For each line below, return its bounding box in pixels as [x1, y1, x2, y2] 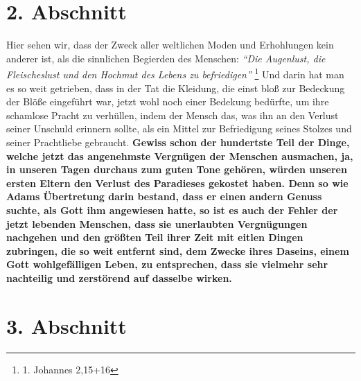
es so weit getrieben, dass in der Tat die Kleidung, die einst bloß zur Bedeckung [6, 80, 345, 95]
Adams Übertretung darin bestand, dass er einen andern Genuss [6, 189, 322, 204]
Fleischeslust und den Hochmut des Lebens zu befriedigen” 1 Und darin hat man [6, 65, 344, 81]
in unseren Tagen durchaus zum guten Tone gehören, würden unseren [6, 162, 347, 177]
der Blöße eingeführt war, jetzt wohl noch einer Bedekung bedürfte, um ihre [6, 94, 329, 109]
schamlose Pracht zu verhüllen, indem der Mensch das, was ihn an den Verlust [6, 107, 339, 122]
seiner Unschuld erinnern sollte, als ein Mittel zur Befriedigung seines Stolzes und [6, 121, 352, 136]
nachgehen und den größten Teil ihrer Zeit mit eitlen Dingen [6, 230, 303, 245]
